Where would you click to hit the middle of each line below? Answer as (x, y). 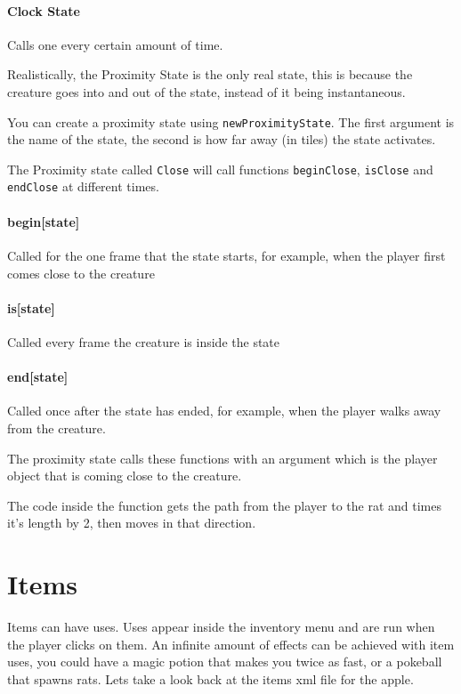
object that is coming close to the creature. (125, 476)
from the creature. (57, 428)
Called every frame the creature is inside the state (144, 341)
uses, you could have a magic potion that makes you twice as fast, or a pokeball (225, 662)
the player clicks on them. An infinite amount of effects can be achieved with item (231, 644)
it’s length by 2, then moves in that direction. (132, 523)
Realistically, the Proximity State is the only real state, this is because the (210, 74)
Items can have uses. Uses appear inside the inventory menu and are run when (221, 626)
